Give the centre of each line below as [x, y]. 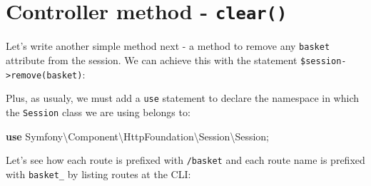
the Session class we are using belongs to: [98, 112]
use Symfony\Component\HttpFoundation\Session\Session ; [137, 136]
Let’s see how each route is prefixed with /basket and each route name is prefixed [185, 160]
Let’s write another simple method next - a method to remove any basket [168, 46]
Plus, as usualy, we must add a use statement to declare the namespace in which [183, 98]
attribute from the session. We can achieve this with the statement [152, 60]
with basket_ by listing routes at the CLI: [98, 174]
